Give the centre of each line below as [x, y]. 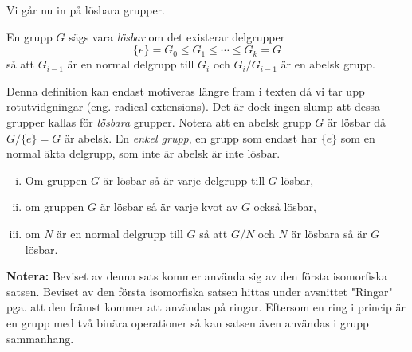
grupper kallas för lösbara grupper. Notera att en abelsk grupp [159, 121]
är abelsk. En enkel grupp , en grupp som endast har [190, 137]
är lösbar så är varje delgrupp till [184, 180]
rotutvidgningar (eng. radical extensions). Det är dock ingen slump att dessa [193, 106]
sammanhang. [40, 338]
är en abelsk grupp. [328, 64]
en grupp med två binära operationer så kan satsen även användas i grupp [188, 322]
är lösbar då [357, 121]
